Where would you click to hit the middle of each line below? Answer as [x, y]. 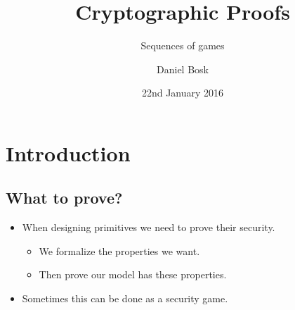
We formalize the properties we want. [119, 250]
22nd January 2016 [183, 93]
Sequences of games [183, 45]
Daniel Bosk [183, 69]
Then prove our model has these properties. [133, 274]
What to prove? [64, 198]
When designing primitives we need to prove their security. [149, 227]
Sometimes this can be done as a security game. [125, 298]
